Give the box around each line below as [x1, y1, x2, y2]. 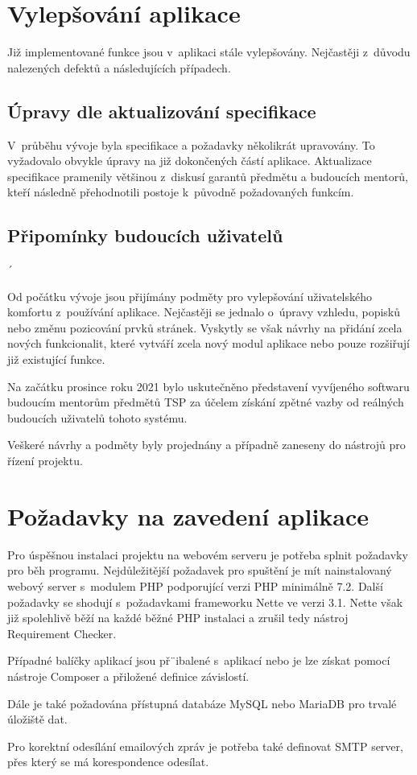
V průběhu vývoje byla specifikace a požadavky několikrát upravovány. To [7, 136, 375, 153]
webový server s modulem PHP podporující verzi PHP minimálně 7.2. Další [7, 577, 383, 594]
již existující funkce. [7, 351, 105, 368]
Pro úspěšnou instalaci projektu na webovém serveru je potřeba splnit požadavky [7, 546, 408, 563]
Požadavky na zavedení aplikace [7, 499, 370, 532]
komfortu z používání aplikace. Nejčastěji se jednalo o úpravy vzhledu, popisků [7, 303, 401, 320]
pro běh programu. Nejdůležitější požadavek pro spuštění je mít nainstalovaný [7, 562, 392, 579]
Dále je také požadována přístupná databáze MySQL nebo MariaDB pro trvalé [7, 695, 397, 711]
